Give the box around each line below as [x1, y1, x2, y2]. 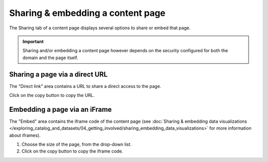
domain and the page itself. [22, 55, 78, 61]
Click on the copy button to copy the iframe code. [21, 148, 124, 154]
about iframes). [9, 132, 41, 138]
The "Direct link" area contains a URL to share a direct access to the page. [9, 83, 161, 89]
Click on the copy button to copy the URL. [9, 92, 95, 98]
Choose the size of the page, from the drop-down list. [21, 142, 132, 148]
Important [22, 38, 44, 44]
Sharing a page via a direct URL [9, 70, 108, 79]
